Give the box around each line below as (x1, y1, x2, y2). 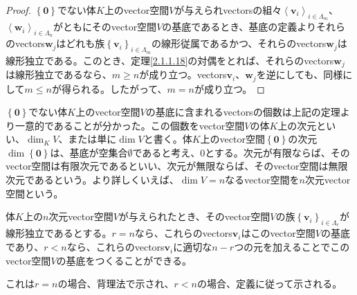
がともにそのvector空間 (53, 19, 157, 34)
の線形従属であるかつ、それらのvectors (152, 36, 327, 51)
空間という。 (6, 186, 64, 200)
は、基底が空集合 (50, 145, 128, 159)
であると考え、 (132, 145, 201, 159)
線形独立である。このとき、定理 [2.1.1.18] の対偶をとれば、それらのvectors (6, 53, 334, 67)
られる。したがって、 (71, 81, 167, 96)
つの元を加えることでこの (234, 240, 350, 254)
